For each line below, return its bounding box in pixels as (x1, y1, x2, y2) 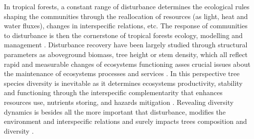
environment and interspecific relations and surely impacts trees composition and (4, 116, 247, 126)
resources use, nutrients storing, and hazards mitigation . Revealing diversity (4, 97, 234, 107)
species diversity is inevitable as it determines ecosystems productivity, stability (4, 78, 243, 88)
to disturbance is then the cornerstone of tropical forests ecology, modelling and (4, 30, 243, 40)
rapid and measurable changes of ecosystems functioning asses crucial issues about (4, 59, 251, 69)
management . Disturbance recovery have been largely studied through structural (4, 40, 248, 50)
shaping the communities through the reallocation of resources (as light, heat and (4, 11, 248, 21)
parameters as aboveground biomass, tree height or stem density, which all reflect (4, 49, 248, 59)
